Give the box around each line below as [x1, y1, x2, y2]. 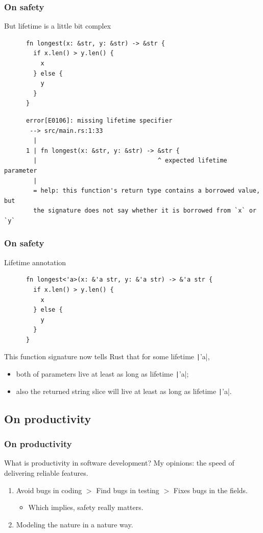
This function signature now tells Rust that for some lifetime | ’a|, [4, 351, 210, 362]
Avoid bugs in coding [16, 484, 82, 495]
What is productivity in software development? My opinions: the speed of [4, 457, 234, 468]
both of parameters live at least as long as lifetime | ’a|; [16, 368, 189, 379]
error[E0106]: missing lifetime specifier [26, 117, 173, 124]
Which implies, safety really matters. [28, 502, 144, 513]
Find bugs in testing [96, 484, 159, 495]
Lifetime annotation [4, 257, 66, 267]
